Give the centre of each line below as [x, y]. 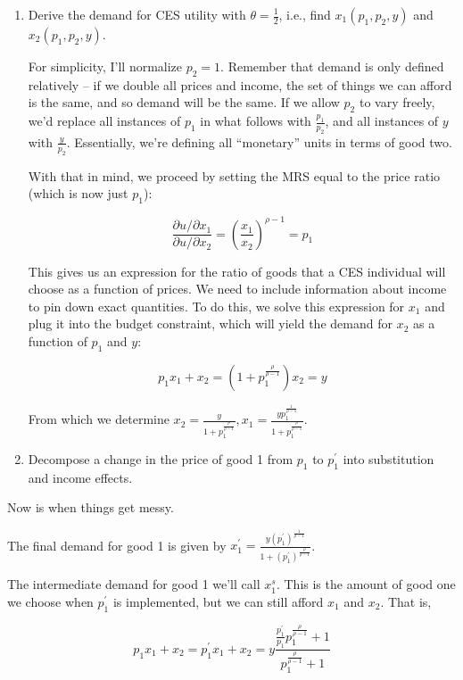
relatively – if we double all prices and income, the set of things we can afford [240, 84]
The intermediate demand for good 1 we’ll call [134, 584]
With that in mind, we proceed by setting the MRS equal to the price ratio [234, 175]
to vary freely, [397, 102]
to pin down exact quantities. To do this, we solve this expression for [216, 306]
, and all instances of [382, 121]
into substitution [389, 458]
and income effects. [80, 477]
